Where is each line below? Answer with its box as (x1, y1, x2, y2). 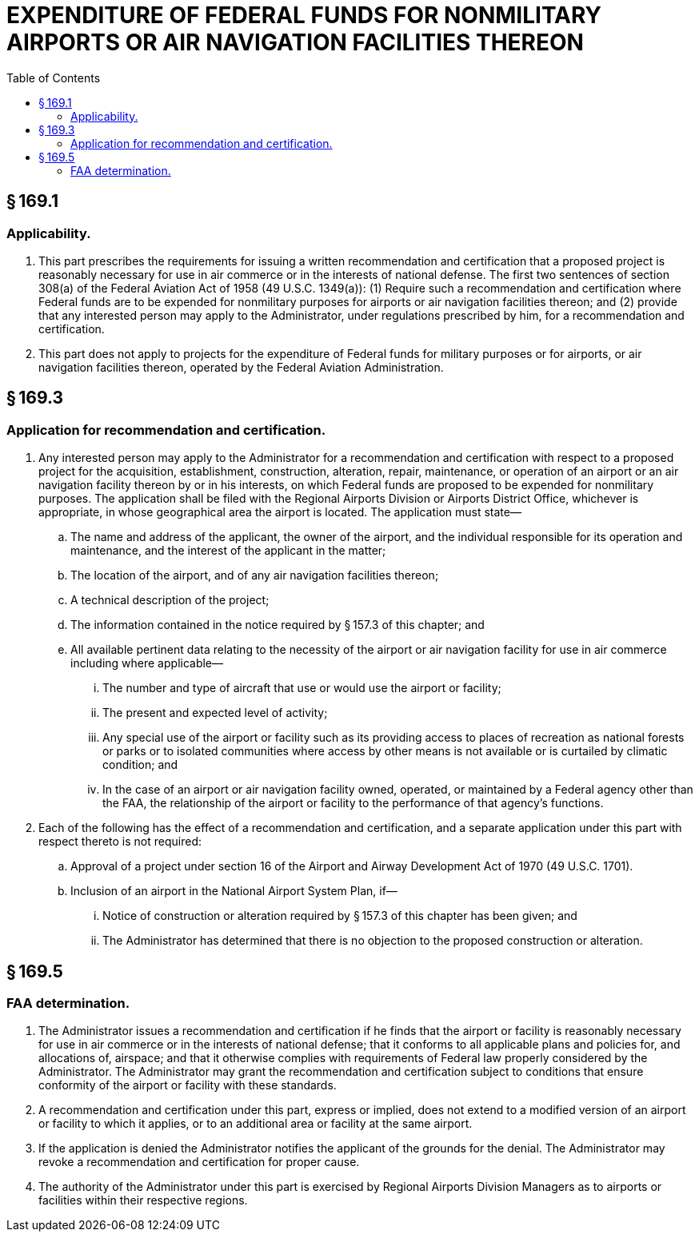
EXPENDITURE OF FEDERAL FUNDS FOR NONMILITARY (6, 2, 602, 29)
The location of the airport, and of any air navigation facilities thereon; (70, 568, 439, 583)
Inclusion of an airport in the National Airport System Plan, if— (70, 884, 397, 898)
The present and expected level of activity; (102, 706, 328, 720)
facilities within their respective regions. (38, 1193, 248, 1208)
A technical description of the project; (70, 593, 270, 607)
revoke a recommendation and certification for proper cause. (38, 1155, 360, 1169)
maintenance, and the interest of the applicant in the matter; (70, 543, 386, 558)
